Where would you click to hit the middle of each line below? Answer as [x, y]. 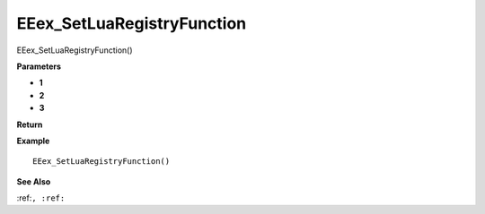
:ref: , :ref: [41, 198]
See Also [34, 181]
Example [33, 141]
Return [30, 124]
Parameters [39, 66]
